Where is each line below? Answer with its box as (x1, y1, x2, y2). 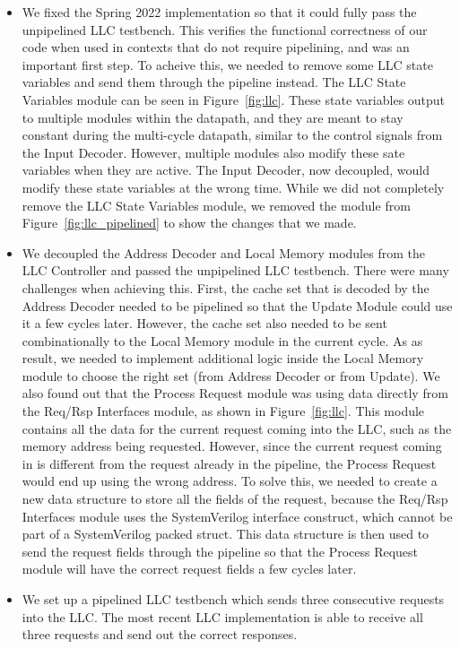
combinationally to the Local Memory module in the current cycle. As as (22, 331, 423, 350)
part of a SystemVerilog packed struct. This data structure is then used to (22, 524, 430, 543)
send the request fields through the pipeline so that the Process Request (22, 541, 419, 560)
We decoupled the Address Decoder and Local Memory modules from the (22, 243, 425, 262)
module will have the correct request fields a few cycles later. (22, 559, 357, 578)
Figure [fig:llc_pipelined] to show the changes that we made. (22, 213, 357, 232)
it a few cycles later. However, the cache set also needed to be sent (22, 314, 387, 333)
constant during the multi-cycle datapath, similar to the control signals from (22, 125, 443, 144)
